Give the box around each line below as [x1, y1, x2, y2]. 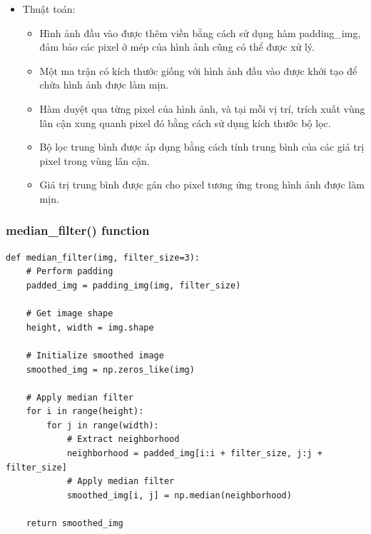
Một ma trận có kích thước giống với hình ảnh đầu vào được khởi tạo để [39, 63, 357, 78]
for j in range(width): [46, 420, 159, 430]
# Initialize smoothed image [26, 350, 164, 361]
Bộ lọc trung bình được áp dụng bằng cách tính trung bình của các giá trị [39, 139, 365, 154]
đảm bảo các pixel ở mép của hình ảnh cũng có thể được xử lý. [39, 39, 315, 54]
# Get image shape [26, 308, 113, 319]
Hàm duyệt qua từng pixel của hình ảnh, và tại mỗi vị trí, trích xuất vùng [39, 101, 365, 116]
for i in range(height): [26, 406, 144, 417]
